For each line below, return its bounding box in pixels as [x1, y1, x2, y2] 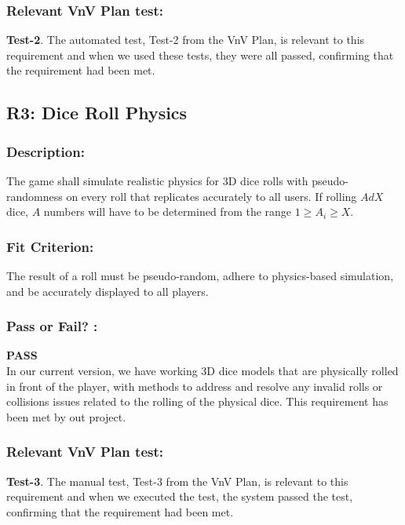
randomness [6, 188, 63, 204]
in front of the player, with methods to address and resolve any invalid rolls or [6, 377, 383, 394]
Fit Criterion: [6, 236, 94, 256]
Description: [6, 141, 85, 161]
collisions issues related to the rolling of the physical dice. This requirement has [6, 393, 389, 410]
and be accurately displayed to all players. [6, 283, 209, 299]
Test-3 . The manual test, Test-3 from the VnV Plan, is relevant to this [6, 472, 348, 489]
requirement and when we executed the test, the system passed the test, [6, 488, 353, 505]
